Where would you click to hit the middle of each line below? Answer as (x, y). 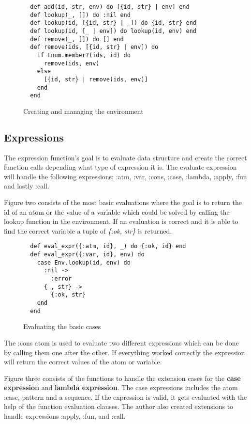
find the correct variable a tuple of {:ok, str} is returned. (88, 230)
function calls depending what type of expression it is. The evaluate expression (120, 167)
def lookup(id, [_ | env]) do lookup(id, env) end (113, 31)
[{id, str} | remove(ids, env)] (96, 79)
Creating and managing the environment (83, 111)
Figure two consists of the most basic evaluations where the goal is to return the (123, 202)
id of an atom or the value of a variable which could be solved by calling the (117, 212)
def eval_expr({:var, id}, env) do (87, 255)
